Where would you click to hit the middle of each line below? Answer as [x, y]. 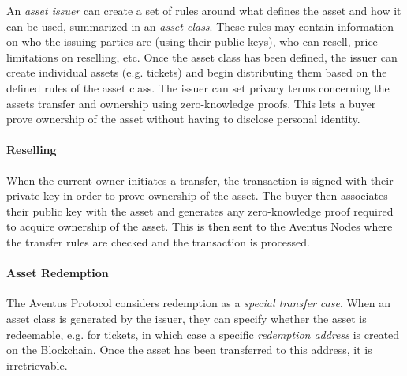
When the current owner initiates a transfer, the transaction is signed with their [200, 180]
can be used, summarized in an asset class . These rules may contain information [200, 26]
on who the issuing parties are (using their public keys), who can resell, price [192, 41]
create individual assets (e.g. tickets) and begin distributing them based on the [197, 72]
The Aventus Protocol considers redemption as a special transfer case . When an [199, 303]
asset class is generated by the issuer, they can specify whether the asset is [187, 318]
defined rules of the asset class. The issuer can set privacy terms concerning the [198, 87]
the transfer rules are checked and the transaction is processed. [158, 241]
